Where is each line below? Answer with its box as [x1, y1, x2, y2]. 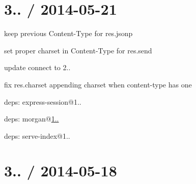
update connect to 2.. [4, 62, 71, 73]
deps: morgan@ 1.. [4, 113, 59, 124]
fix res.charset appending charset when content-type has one [4, 79, 192, 89]
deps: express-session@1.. [4, 96, 81, 107]
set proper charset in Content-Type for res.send [4, 45, 152, 55]
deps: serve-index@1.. [4, 130, 70, 141]
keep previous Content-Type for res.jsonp [4, 28, 133, 39]
